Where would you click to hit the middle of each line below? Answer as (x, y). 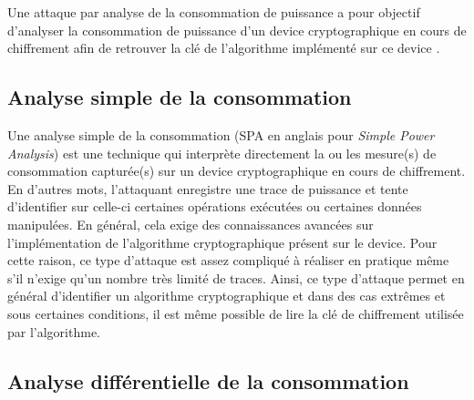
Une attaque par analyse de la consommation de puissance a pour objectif (214, 12)
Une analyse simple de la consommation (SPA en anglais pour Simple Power (221, 134)
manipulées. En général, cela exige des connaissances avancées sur (191, 224)
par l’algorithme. (54, 331)
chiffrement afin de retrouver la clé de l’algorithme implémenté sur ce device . (224, 48)
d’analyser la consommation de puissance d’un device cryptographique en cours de (237, 30)
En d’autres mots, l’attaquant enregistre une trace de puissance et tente (208, 188)
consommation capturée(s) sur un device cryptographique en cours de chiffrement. (237, 171)
